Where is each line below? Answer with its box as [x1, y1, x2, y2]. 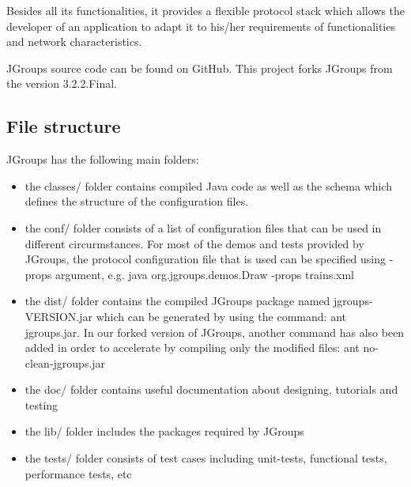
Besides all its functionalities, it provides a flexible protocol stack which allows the [6, 2, 405, 18]
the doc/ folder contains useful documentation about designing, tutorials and [25, 381, 398, 398]
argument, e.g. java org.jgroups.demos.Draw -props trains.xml [55, 266, 355, 282]
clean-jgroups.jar [25, 354, 106, 371]
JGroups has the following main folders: [6, 151, 199, 168]
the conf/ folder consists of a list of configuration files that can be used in [25, 219, 382, 236]
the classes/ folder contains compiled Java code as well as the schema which [25, 177, 393, 194]
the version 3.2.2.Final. [6, 75, 117, 92]
